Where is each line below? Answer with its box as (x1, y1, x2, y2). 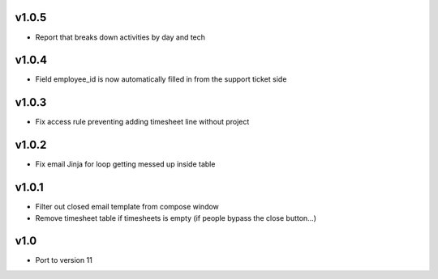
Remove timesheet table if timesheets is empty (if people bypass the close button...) (35, 213, 316, 222)
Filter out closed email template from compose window (35, 202, 219, 212)
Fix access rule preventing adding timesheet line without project (35, 117, 250, 127)
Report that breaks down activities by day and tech (35, 32, 206, 42)
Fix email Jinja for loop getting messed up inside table (35, 159, 216, 169)
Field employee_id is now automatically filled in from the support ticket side (35, 74, 287, 84)
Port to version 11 (35, 256, 92, 265)
